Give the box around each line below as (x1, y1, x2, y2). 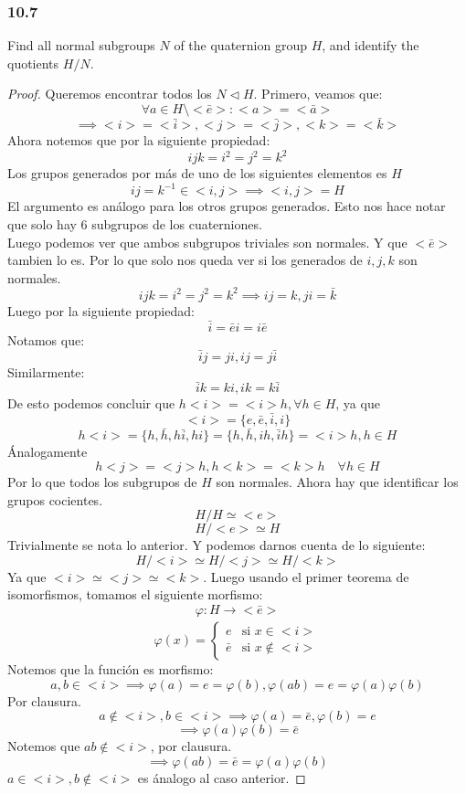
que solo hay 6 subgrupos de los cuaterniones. (7, 215, 262, 233)
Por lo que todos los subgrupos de (7, 471, 197, 491)
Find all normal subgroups (7, 36, 155, 55)
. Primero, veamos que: (253, 84, 383, 103)
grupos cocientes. (7, 490, 103, 509)
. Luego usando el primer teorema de (203, 566, 409, 586)
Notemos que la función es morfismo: (7, 660, 214, 679)
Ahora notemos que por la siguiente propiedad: (7, 131, 270, 150)
